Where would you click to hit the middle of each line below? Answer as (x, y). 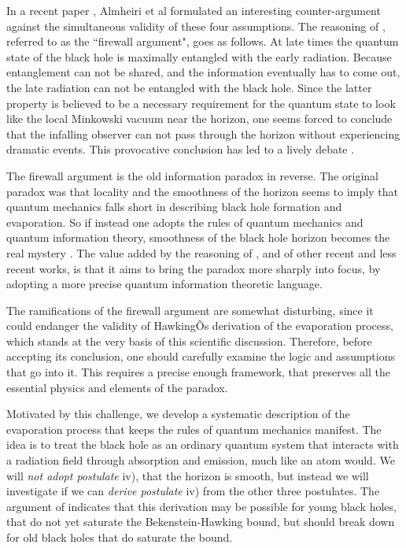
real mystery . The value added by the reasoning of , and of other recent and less (201, 252)
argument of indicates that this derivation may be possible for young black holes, (201, 506)
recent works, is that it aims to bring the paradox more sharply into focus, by (194, 268)
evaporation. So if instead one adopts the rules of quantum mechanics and (185, 222)
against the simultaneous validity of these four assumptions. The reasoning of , (196, 26)
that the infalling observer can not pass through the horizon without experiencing (203, 133)
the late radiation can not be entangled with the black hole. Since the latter (189, 87)
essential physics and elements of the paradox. (117, 387)
